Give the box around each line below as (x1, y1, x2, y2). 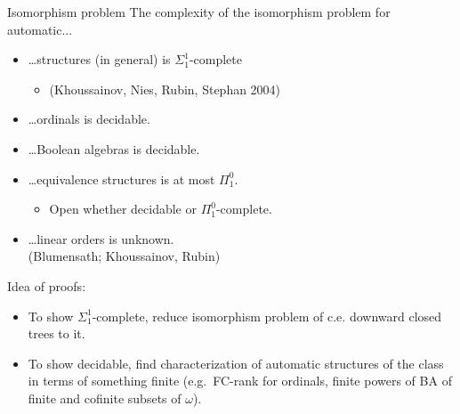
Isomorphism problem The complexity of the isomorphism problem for (7, 3, 391, 20)
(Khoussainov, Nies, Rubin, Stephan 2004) (49, 79, 281, 98)
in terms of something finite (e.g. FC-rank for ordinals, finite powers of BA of (28, 371, 452, 390)
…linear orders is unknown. (28, 229, 174, 248)
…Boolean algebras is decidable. (28, 139, 200, 158)
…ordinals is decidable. (28, 110, 150, 128)
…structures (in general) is (28, 50, 171, 69)
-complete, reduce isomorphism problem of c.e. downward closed (92, 306, 442, 325)
